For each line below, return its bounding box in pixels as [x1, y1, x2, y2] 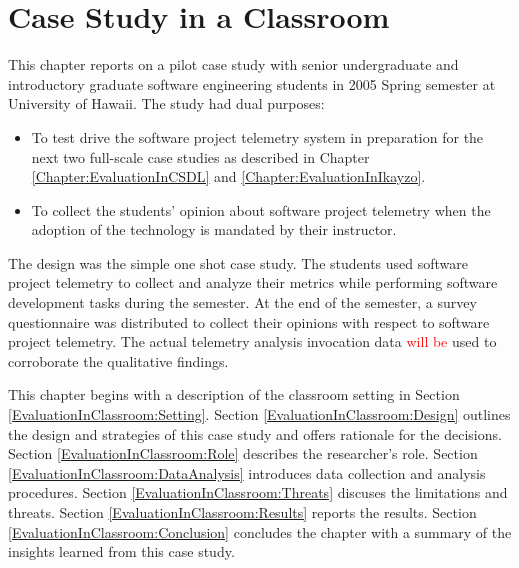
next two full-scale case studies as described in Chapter [31, 146, 370, 167]
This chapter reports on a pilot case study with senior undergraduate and [8, 54, 459, 75]
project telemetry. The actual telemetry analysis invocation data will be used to [8, 331, 497, 352]
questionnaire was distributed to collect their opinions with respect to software [8, 311, 490, 332]
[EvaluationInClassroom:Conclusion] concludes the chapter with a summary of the [8, 521, 512, 542]
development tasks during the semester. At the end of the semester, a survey [8, 292, 477, 313]
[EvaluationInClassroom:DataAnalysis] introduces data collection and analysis [8, 462, 486, 483]
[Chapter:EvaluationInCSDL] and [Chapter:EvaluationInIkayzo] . [31, 166, 426, 187]
